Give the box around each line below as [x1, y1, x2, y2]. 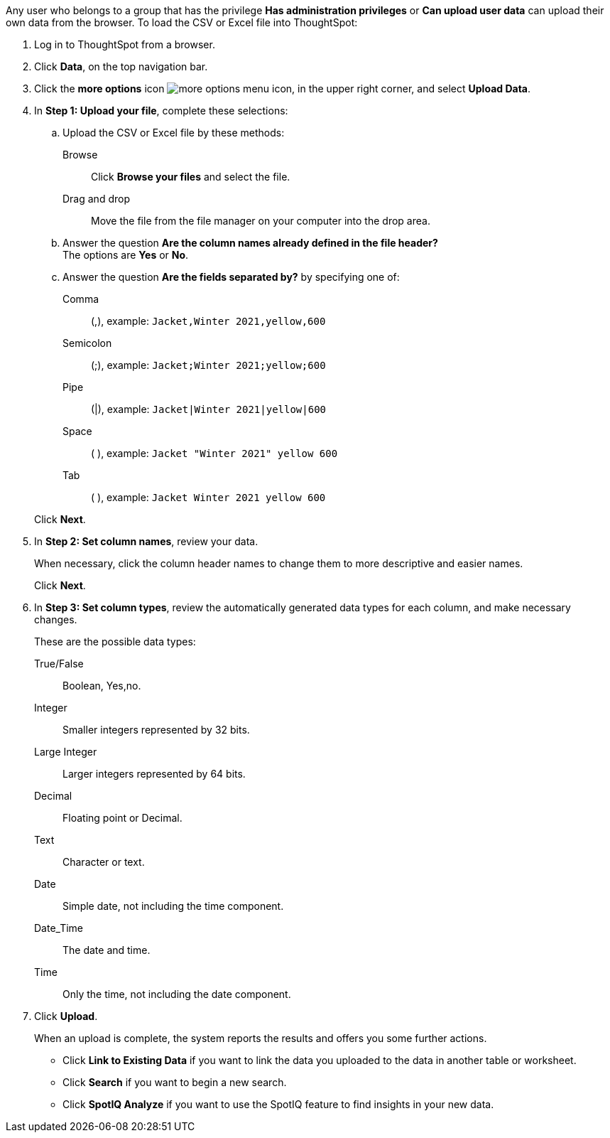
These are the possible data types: [34, 635, 196, 648]
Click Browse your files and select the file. [91, 171, 290, 183]
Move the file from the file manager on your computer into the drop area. [91, 215, 430, 227]
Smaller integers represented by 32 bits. [62, 724, 250, 736]
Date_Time [34, 922, 84, 934]
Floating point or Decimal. [62, 812, 183, 824]
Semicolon [62, 337, 112, 349]
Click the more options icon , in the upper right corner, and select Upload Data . [34, 82, 531, 95]
